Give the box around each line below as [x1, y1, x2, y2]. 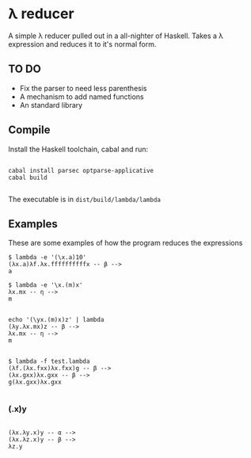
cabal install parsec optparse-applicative [8, 166, 154, 174]
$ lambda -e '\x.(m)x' [8, 281, 83, 289]
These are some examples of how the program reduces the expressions [8, 239, 243, 248]
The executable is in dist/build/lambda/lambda [8, 194, 161, 204]
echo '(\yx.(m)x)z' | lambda [8, 316, 105, 324]
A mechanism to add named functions [19, 92, 144, 101]
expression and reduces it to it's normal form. [8, 39, 157, 48]
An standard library [19, 100, 83, 109]
